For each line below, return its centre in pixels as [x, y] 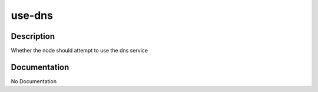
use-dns [32, 15]
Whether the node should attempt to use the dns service [79, 51]
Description [33, 36]
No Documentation [34, 81]
